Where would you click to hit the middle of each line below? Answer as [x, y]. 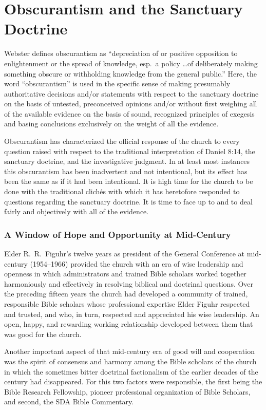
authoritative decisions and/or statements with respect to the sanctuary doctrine [131, 93]
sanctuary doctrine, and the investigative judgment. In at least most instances [127, 161]
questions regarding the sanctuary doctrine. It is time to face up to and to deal [128, 201]
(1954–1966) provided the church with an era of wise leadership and [137, 263]
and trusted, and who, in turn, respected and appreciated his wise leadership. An [132, 314]
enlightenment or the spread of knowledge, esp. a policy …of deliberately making [131, 63]
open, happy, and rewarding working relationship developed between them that [129, 324]
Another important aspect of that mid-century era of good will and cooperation [129, 351]
